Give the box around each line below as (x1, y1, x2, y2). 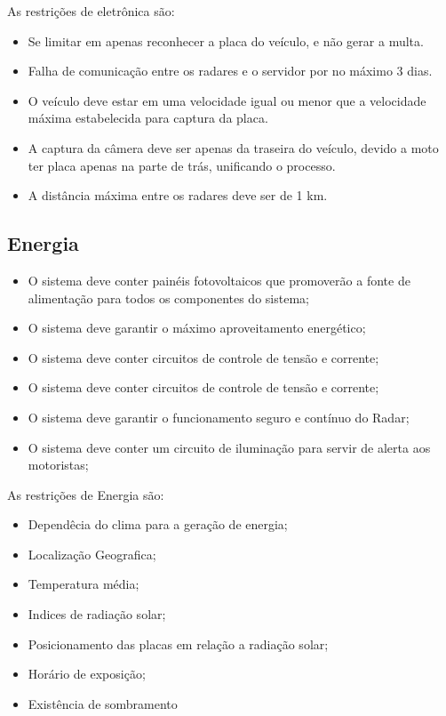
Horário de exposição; (28, 664, 146, 683)
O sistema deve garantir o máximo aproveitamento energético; (28, 318, 366, 337)
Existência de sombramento (28, 694, 178, 712)
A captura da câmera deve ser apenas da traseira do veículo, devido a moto (28, 138, 439, 157)
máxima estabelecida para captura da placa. (28, 109, 268, 127)
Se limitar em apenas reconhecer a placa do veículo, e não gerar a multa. (28, 31, 424, 50)
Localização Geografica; (28, 544, 156, 563)
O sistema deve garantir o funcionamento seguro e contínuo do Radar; (28, 407, 410, 426)
